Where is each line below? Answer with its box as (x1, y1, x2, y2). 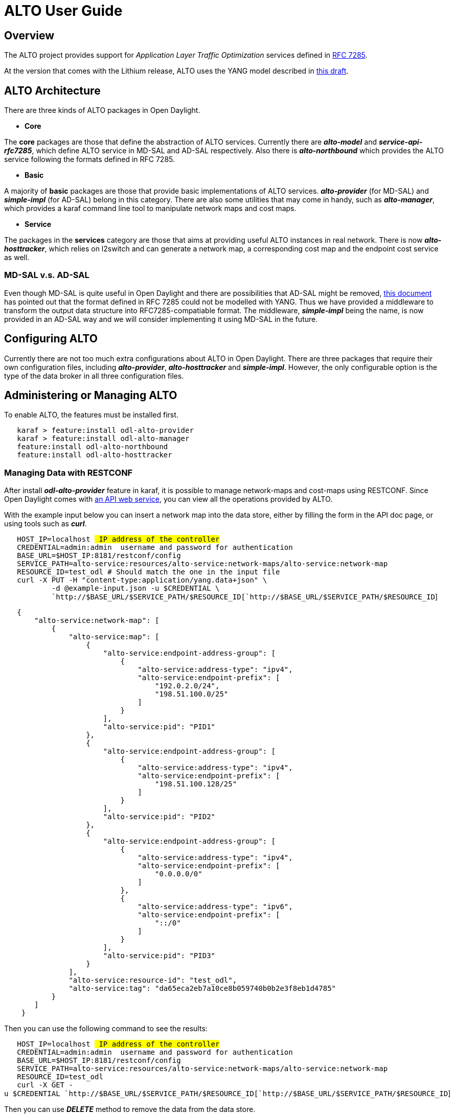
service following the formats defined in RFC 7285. (4, 155, 175, 164)
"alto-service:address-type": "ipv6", (138, 902, 293, 911)
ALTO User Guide (4, 2, 123, 19)
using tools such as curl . (4, 519, 87, 528)
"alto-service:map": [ (69, 633, 160, 641)
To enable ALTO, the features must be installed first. (4, 410, 178, 420)
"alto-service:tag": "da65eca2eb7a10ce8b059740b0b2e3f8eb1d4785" (69, 984, 336, 993)
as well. (4, 253, 30, 262)
